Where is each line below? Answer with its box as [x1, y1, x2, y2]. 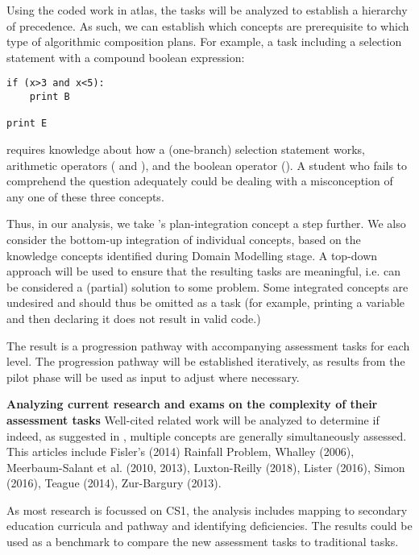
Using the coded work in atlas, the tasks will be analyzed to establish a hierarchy [6, 2, 408, 18]
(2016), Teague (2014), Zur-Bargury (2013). [6, 474, 222, 491]
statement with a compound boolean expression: [6, 48, 245, 65]
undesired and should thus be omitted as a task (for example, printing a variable [6, 294, 405, 311]
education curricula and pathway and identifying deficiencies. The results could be [6, 517, 413, 534]
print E [6, 118, 48, 130]
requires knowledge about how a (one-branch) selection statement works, [6, 141, 365, 157]
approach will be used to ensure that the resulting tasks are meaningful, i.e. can [6, 263, 400, 280]
